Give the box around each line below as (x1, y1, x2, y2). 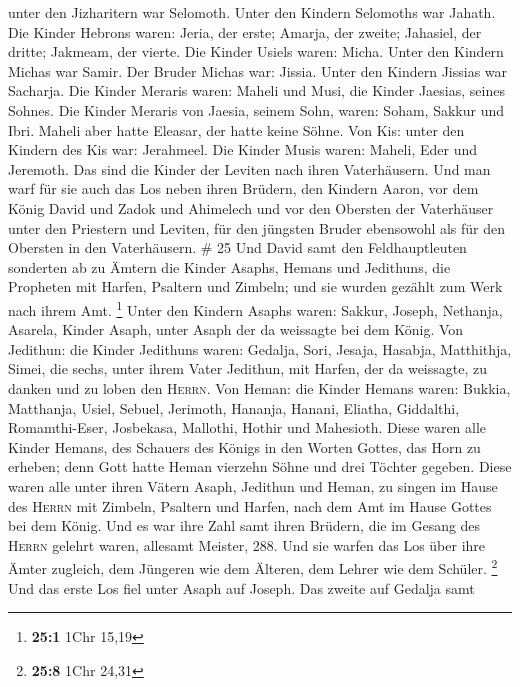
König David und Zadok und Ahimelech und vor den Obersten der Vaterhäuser (8, 197, 494, 218)
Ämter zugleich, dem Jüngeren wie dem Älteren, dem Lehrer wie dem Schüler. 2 (8, 555, 498, 578)
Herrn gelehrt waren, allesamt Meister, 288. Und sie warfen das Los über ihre (8, 534, 486, 555)
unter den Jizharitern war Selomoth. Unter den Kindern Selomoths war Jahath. (8, 2, 496, 22)
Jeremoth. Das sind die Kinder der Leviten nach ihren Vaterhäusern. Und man (8, 158, 491, 179)
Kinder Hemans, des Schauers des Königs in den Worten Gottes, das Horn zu (8, 436, 481, 457)
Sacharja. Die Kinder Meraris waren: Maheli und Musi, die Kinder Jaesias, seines (8, 80, 505, 101)
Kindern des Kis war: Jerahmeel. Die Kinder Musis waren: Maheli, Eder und (8, 139, 477, 160)
